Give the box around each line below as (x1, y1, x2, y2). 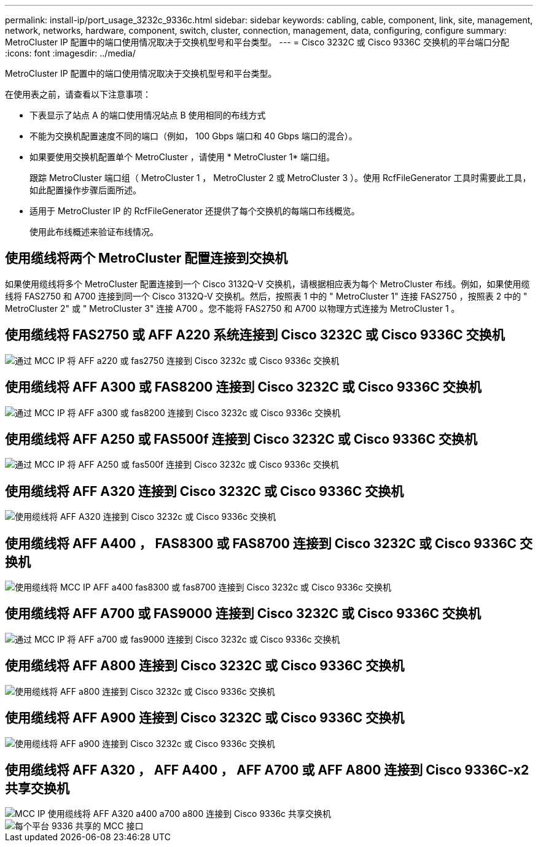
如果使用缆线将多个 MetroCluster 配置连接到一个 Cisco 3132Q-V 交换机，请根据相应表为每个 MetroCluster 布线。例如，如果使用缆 (5, 278, 530, 289)
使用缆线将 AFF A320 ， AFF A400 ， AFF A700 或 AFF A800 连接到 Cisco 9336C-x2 (5, 762, 529, 778)
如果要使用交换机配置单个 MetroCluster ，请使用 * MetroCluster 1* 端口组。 (29, 152, 335, 162)
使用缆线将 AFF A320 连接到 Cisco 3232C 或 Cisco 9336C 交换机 (5, 483, 404, 499)
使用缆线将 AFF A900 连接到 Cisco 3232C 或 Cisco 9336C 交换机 (5, 710, 405, 726)
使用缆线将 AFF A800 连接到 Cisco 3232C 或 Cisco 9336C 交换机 (5, 658, 405, 674)
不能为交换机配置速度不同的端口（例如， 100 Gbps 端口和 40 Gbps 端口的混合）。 (29, 131, 357, 141)
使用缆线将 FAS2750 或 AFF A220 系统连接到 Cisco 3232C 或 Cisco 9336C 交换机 (5, 327, 505, 343)
